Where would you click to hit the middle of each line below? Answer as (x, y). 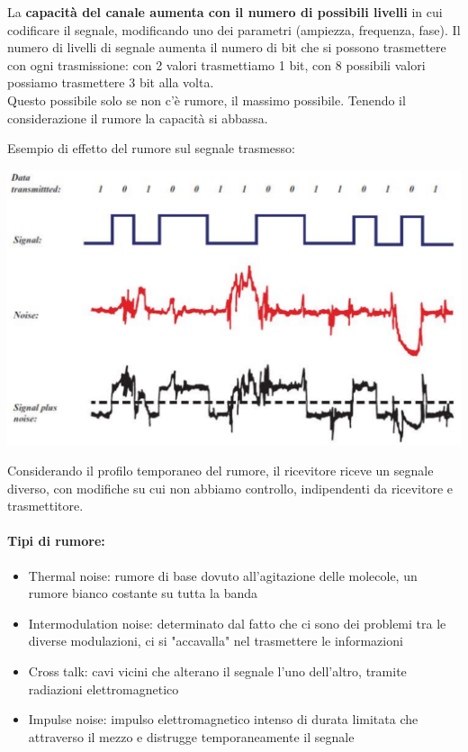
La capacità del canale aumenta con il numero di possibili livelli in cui (225, 12)
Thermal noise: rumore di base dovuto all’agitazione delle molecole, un (223, 575)
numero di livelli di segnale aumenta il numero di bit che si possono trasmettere (227, 47)
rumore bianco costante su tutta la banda (143, 593)
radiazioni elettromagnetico (103, 689)
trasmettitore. (45, 506)
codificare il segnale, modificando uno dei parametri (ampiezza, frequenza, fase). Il (234, 29)
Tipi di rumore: (56, 541)
